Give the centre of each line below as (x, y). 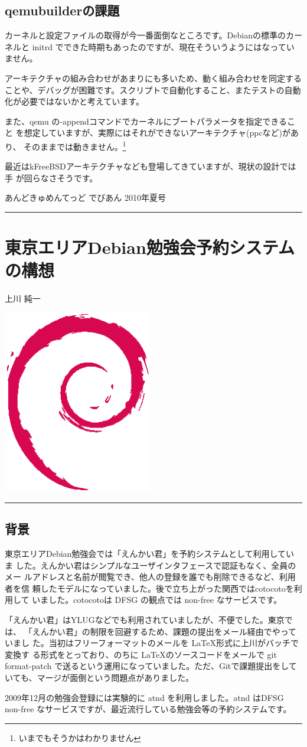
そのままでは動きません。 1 (75, 145)
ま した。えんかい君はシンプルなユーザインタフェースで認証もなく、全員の (151, 565)
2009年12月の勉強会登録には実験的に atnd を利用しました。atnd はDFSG (144, 697)
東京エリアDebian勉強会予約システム (150, 247)
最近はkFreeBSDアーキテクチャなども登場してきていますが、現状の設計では (151, 166)
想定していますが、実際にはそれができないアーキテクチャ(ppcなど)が (157, 133)
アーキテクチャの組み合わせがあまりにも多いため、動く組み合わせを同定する (153, 78)
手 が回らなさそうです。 (51, 177)
